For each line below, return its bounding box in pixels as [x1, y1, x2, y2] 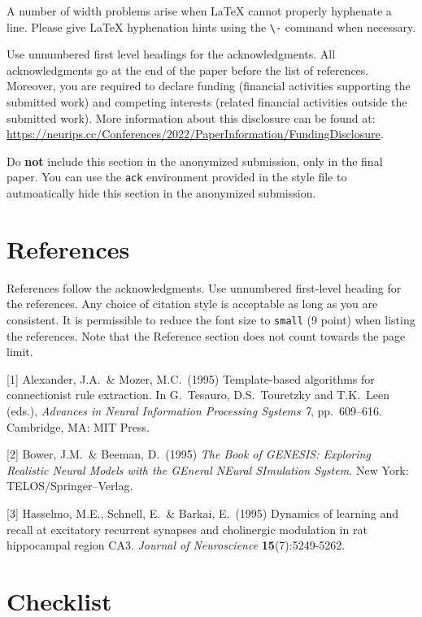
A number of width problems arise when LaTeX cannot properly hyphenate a [7, 2, 392, 19]
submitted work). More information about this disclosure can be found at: [7, 109, 376, 126]
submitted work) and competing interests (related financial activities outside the [7, 93, 407, 111]
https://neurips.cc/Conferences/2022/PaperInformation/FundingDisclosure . [7, 125, 384, 142]
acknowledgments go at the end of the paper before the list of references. [7, 61, 369, 78]
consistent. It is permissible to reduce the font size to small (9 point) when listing [7, 311, 415, 328]
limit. [7, 343, 33, 360]
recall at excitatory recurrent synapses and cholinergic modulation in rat [7, 520, 368, 537]
